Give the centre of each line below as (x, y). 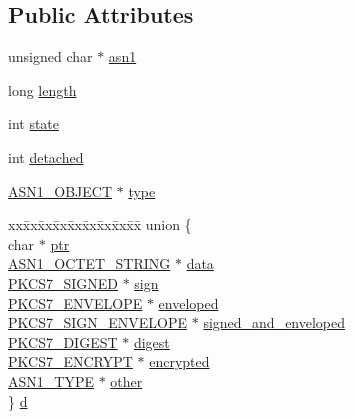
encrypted (179, 361)
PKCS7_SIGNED (63, 282)
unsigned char (50, 56)
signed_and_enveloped (274, 322)
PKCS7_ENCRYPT (70, 361)
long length (42, 89)
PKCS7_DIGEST (63, 341)
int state (34, 123)
